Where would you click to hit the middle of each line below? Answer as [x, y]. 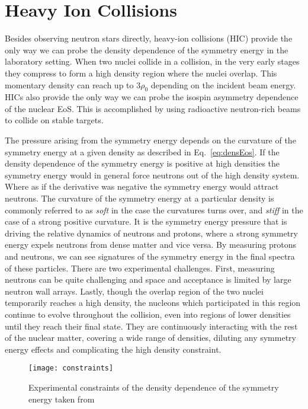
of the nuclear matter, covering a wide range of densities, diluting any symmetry [150, 338]
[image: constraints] [71, 368]
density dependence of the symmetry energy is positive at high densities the [142, 163]
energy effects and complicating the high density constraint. [113, 349]
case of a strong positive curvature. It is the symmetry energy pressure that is [146, 221]
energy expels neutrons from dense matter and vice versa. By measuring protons [151, 245]
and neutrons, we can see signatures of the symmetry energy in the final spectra [150, 256]
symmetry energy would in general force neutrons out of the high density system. [152, 175]
